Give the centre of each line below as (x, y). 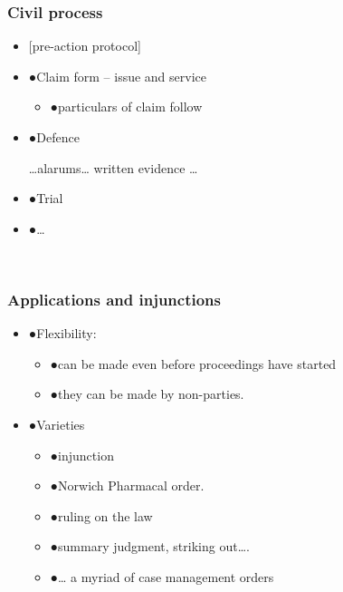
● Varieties (57, 424)
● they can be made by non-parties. (147, 394)
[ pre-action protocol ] (85, 46)
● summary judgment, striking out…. (150, 546)
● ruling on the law (101, 515)
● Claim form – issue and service (117, 76)
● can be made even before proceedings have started (193, 363)
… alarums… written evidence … (113, 167)
